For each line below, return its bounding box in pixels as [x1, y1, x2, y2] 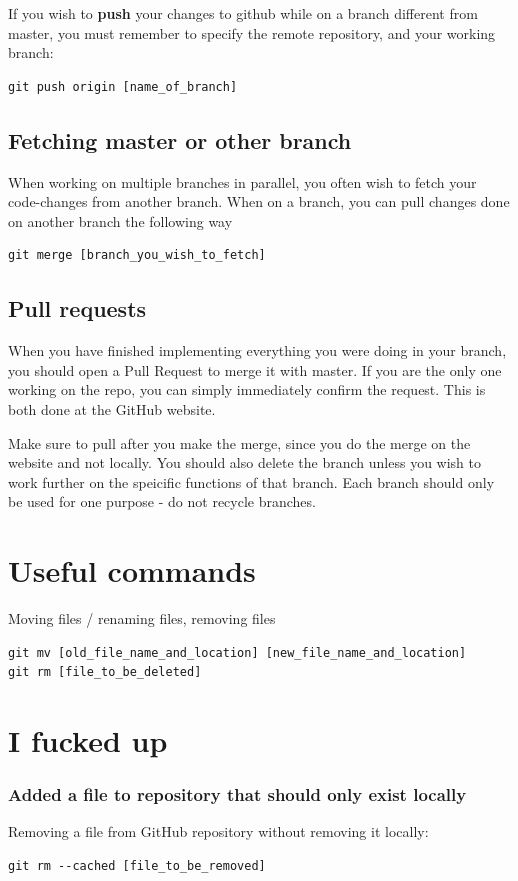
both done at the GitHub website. [8, 398, 216, 419]
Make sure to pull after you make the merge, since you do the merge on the [8, 432, 471, 453]
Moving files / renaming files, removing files [8, 608, 276, 629]
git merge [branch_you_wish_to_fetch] [8, 248, 266, 263]
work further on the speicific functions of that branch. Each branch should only [8, 471, 495, 492]
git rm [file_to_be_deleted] [8, 665, 202, 680]
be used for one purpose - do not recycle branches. [8, 491, 316, 512]
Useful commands [8, 550, 256, 591]
